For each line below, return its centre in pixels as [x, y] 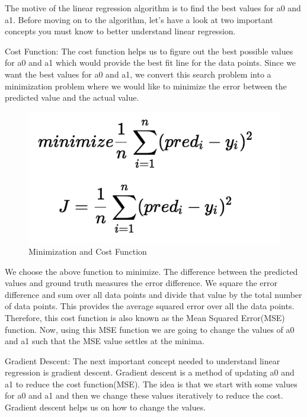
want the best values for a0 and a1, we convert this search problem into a [138, 74]
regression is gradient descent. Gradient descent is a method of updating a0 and [150, 372]
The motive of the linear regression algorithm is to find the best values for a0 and [153, 8]
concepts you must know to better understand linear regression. [120, 31]
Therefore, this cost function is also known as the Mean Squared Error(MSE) [145, 317]
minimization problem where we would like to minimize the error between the [146, 86]
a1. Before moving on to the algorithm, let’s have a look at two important [139, 19]
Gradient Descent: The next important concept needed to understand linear [143, 360]
